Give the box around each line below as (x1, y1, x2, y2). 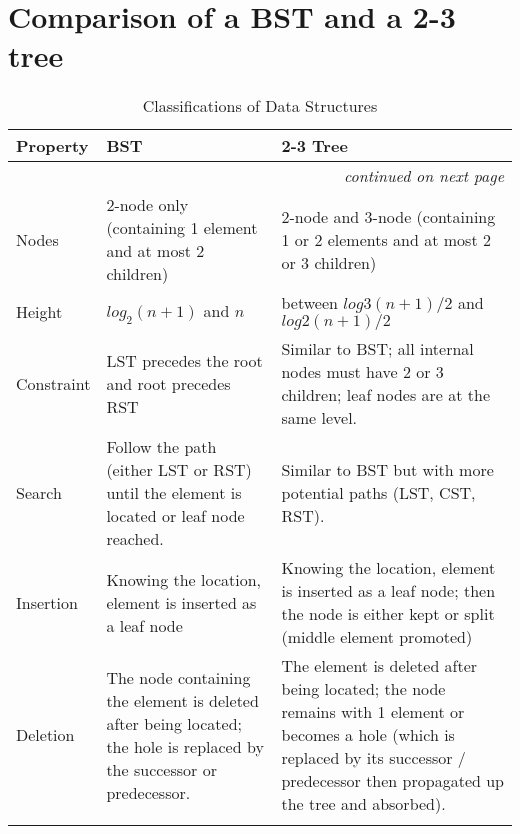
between (281, 291, 338, 315)
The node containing (106, 665, 251, 689)
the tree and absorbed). (281, 792, 446, 816)
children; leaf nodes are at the (281, 383, 491, 407)
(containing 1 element (106, 216, 258, 240)
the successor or (106, 757, 217, 781)
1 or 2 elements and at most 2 (281, 227, 491, 251)
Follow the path (106, 435, 217, 459)
